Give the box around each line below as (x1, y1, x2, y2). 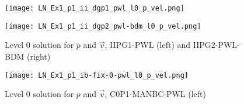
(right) (27, 50, 51, 62)
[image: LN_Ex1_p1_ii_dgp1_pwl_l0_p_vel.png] (5, 4, 184, 12)
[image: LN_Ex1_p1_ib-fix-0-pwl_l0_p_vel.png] (5, 71, 189, 79)
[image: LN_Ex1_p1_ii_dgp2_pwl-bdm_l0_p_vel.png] (5, 22, 201, 30)
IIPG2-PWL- (193, 39, 240, 51)
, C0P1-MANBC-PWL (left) (104, 88, 206, 100)
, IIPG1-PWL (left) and (104, 39, 191, 51)
